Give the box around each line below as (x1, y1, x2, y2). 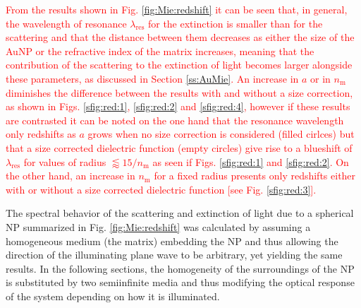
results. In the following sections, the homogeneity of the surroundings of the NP (6, 261, 355, 276)
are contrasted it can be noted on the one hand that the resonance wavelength (6, 112, 344, 127)
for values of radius (23, 154, 106, 169)
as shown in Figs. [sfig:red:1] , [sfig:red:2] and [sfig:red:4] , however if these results (6, 99, 350, 114)
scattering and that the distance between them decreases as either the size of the (6, 30, 355, 45)
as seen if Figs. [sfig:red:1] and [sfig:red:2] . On (152, 154, 349, 169)
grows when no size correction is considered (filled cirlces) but (87, 126, 355, 141)
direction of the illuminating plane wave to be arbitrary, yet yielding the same (6, 247, 343, 262)
